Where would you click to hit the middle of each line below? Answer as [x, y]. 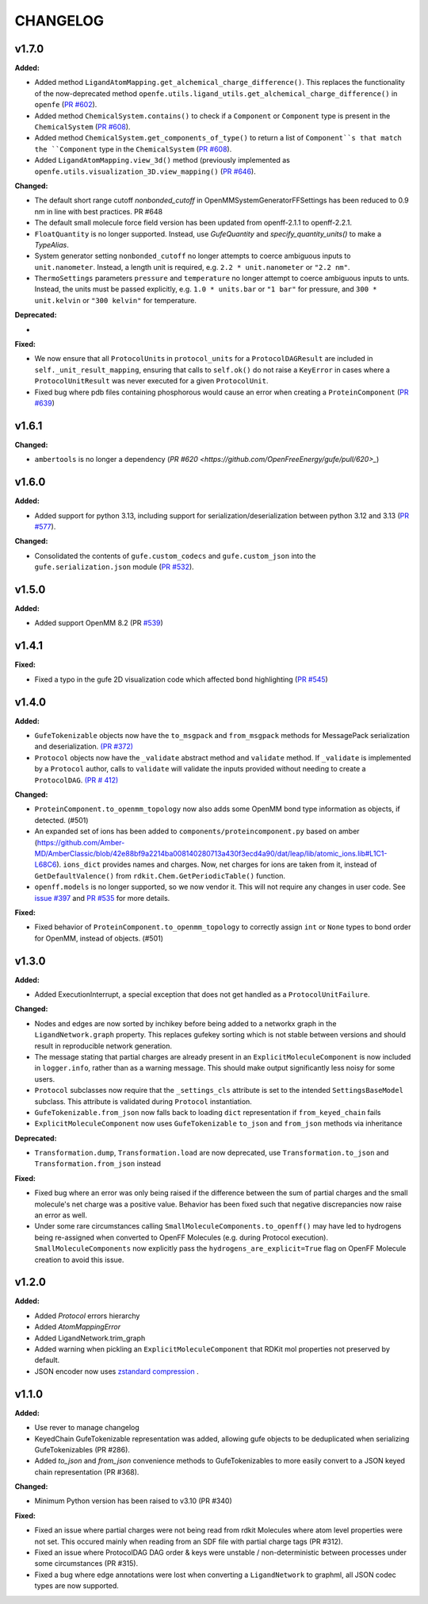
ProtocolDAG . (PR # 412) [76, 780]
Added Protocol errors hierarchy [87, 1316]
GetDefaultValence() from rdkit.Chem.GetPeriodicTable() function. [160, 875]
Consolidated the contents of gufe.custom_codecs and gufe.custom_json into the [175, 556]
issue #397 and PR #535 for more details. [102, 898]
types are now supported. [76, 1586]
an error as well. [61, 1215]
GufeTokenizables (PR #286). [82, 1449]
